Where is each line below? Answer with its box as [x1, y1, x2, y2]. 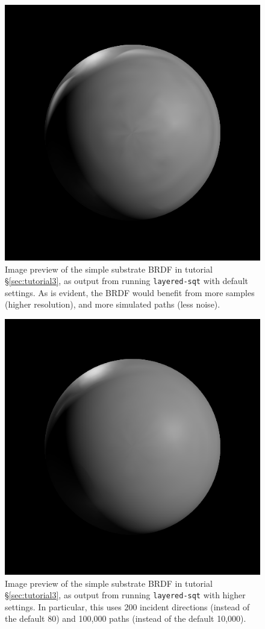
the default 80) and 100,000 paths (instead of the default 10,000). [5, 612, 246, 625]
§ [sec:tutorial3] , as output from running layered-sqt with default [5, 274, 248, 287]
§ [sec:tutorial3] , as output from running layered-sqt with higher [5, 589, 246, 601]
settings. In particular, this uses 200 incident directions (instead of [5, 600, 250, 613]
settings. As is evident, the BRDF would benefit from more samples [5, 286, 255, 299]
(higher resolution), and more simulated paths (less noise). [5, 298, 220, 311]
